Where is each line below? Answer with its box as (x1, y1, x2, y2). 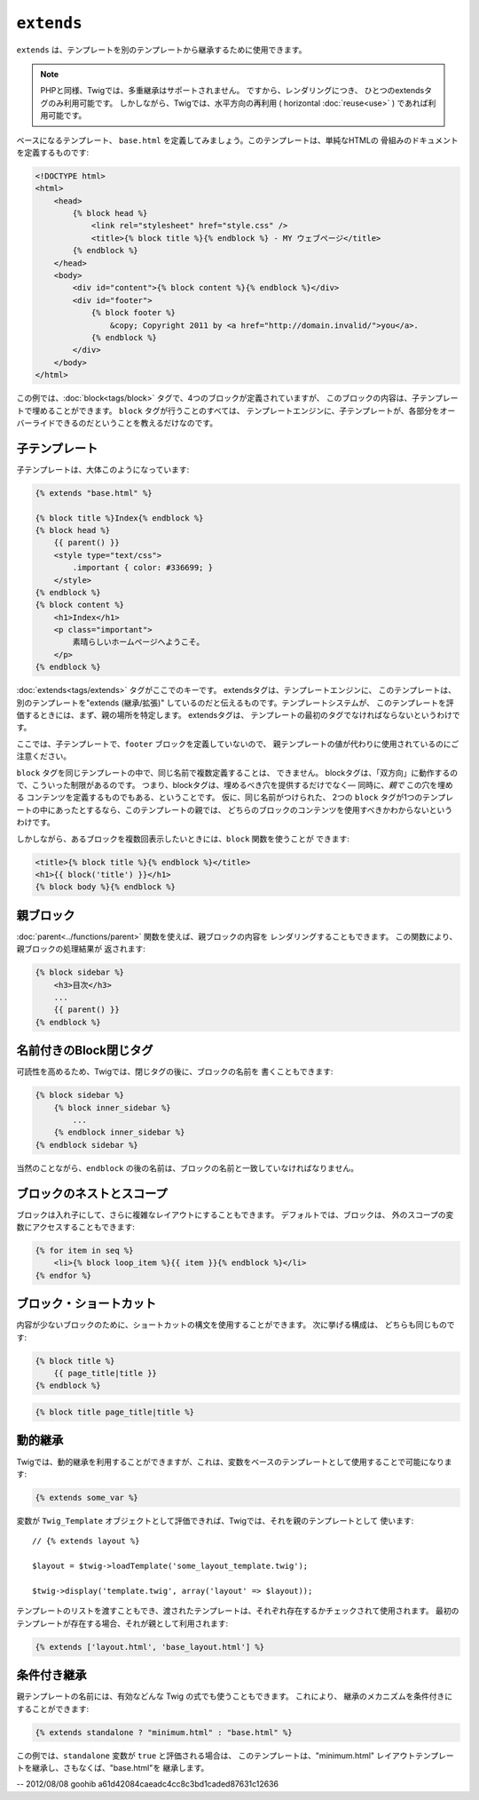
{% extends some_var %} (35, 1493, 139, 1502)
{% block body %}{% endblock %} (35, 882, 177, 892)
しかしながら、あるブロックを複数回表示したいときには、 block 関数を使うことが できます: (16, 833, 350, 844)
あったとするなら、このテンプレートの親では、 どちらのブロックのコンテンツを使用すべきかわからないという (54, 804, 453, 815)
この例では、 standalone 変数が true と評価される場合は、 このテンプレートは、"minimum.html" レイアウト (16, 1750, 416, 1761)
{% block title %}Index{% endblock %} (35, 513, 204, 523)
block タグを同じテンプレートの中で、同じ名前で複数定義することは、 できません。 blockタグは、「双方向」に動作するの (16, 767, 459, 777)
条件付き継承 (16, 1668, 87, 1683)
